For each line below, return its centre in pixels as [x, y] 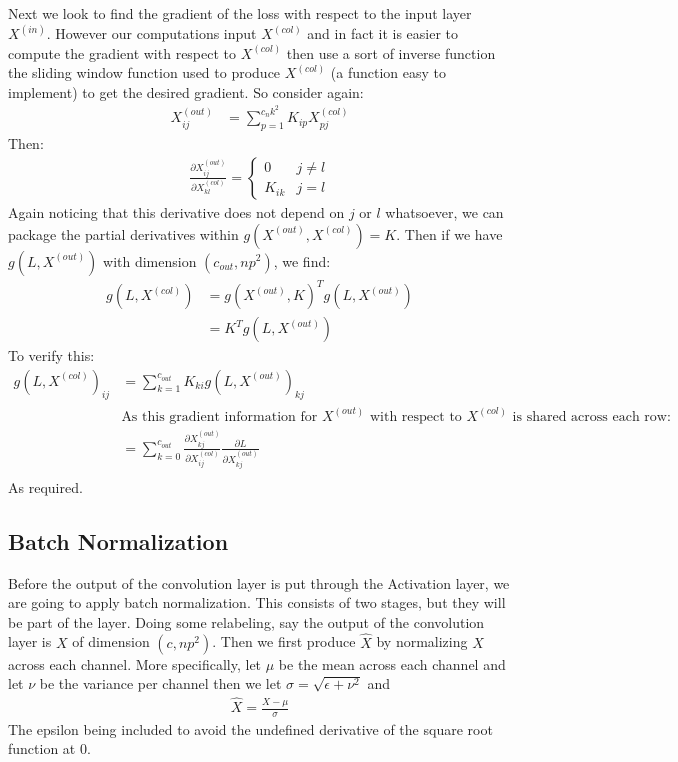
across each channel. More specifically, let [135, 663]
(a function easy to [388, 72]
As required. [45, 486]
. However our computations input [151, 33]
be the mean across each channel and [392, 663]
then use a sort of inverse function [391, 52]
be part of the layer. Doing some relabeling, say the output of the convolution [246, 621]
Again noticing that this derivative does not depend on [176, 211]
